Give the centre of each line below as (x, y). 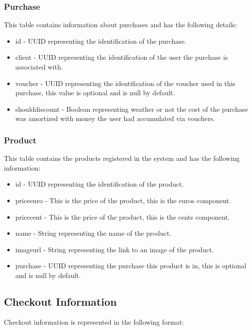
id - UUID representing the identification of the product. (100, 184)
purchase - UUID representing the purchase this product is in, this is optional (131, 266)
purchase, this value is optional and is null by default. (95, 93)
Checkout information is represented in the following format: (94, 321)
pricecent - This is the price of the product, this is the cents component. (123, 217)
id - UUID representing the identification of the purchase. (101, 41)
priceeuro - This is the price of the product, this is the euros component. (123, 200)
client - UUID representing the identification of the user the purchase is (122, 57)
